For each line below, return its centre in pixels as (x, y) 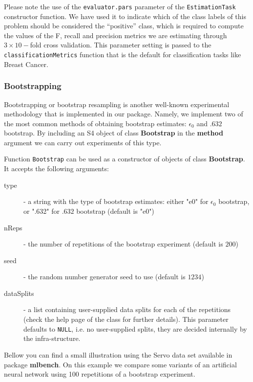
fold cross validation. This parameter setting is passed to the (121, 45)
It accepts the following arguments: (56, 169)
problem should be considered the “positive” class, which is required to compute (124, 26)
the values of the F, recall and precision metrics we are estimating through (116, 35)
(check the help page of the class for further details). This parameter (126, 319)
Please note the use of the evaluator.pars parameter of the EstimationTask (120, 6)
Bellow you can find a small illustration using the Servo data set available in (118, 354)
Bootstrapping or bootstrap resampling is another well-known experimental (117, 104)
